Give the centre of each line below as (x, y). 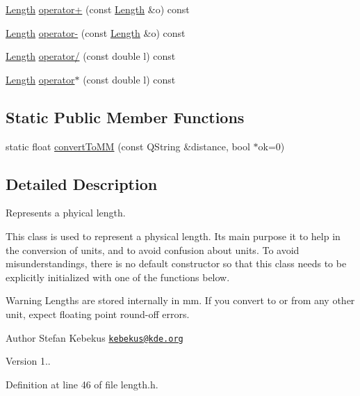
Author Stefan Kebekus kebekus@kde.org (95, 337)
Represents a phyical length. (66, 213)
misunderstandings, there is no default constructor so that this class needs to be (176, 263)
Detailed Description (82, 183)
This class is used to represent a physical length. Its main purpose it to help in (173, 236)
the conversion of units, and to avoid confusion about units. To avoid (153, 250)
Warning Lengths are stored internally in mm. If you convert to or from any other (180, 300)
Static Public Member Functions (125, 117)
